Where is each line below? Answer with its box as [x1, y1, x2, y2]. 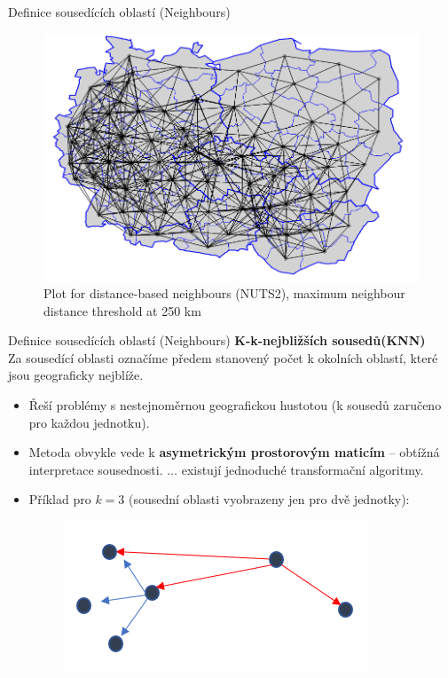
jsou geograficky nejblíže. [8, 366, 144, 384]
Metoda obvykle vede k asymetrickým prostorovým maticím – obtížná [28, 443, 440, 461]
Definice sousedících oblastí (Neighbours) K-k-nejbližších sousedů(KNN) [8, 331, 426, 350]
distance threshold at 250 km [43, 301, 201, 319]
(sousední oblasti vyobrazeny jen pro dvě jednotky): [128, 490, 410, 508]
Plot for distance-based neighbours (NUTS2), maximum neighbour [43, 284, 405, 303]
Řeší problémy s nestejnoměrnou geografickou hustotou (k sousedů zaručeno [28, 396, 442, 414]
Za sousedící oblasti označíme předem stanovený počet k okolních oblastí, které [8, 348, 438, 367]
